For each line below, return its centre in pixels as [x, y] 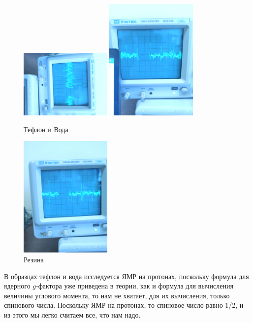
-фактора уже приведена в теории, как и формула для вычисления [135, 286]
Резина [34, 260]
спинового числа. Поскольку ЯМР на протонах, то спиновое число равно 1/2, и [124, 305]
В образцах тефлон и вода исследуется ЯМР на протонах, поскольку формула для [126, 276]
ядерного [17, 286]
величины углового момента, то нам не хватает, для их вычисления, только [117, 295]
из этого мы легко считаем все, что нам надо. [72, 315]
